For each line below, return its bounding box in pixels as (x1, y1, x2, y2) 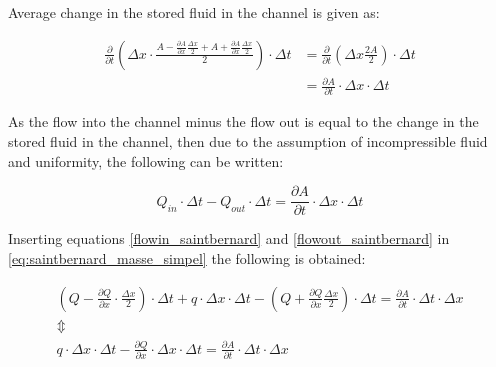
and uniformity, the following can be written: (8, 150, 284, 171)
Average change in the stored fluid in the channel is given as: (8, 2, 380, 22)
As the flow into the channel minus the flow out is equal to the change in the (8, 111, 479, 132)
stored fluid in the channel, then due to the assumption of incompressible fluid (8, 131, 488, 152)
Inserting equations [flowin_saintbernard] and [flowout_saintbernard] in (8, 228, 450, 249)
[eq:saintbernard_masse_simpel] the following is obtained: (8, 247, 366, 268)
